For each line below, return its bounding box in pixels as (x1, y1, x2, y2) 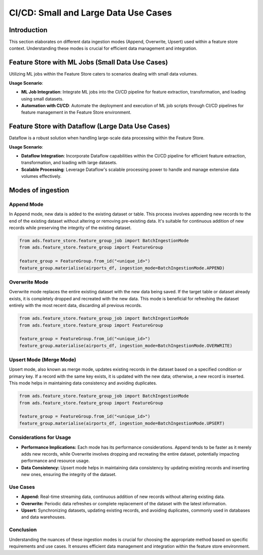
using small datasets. (21, 96, 64, 102)
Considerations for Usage (9, 434, 72, 441)
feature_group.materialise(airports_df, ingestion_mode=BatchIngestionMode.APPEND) (19, 265, 225, 270)
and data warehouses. (21, 514, 66, 520)
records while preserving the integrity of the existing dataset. (9, 225, 131, 231)
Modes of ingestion (9, 186, 69, 194)
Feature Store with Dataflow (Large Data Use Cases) (9, 122, 170, 131)
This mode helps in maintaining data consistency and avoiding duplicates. (9, 380, 157, 386)
